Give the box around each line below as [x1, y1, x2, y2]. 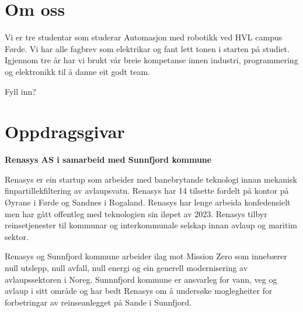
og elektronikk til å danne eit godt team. [5, 65, 150, 77]
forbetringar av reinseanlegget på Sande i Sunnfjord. [5, 296, 192, 308]
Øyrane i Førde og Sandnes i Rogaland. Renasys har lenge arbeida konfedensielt [5, 196, 291, 208]
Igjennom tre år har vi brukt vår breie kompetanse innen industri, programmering [5, 54, 298, 66]
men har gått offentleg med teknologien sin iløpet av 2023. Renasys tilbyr [5, 207, 267, 220]
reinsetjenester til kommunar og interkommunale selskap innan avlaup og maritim [5, 219, 298, 231]
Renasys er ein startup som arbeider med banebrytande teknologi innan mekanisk [5, 173, 297, 185]
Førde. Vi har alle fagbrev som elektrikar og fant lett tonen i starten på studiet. [5, 42, 290, 54]
